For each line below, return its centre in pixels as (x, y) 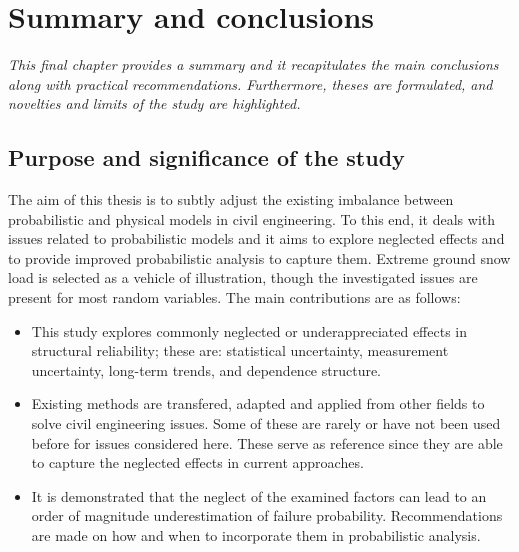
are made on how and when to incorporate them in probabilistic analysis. (256, 535)
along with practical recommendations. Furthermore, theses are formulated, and (250, 83)
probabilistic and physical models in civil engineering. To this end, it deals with (252, 218)
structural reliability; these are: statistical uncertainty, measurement (240, 350)
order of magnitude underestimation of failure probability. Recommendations (267, 515)
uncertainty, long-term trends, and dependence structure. (206, 369)
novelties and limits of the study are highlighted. (154, 103)
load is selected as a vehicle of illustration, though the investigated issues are (243, 277)
